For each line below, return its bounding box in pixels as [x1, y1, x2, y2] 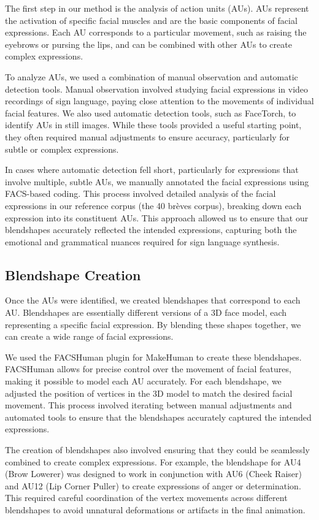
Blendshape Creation [5, 265, 141, 284]
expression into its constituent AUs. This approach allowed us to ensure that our [5, 211, 309, 224]
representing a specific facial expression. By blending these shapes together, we [5, 318, 301, 331]
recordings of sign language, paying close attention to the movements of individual [5, 94, 314, 107]
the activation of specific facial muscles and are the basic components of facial [5, 13, 298, 26]
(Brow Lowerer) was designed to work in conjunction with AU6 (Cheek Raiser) [5, 467, 302, 480]
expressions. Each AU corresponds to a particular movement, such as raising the [5, 26, 307, 39]
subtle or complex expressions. [5, 142, 119, 155]
